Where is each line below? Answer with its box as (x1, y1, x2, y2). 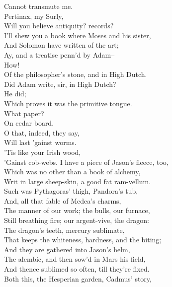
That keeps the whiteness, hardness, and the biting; (4, 234, 162, 245)
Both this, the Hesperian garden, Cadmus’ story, (4, 273, 152, 284)
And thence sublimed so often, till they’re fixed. (4, 264, 150, 274)
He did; (4, 88, 26, 99)
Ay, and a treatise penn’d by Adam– (4, 49, 115, 60)
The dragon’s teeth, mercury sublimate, (4, 224, 125, 235)
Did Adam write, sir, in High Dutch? (4, 78, 116, 89)
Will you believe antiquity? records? (4, 20, 114, 31)
